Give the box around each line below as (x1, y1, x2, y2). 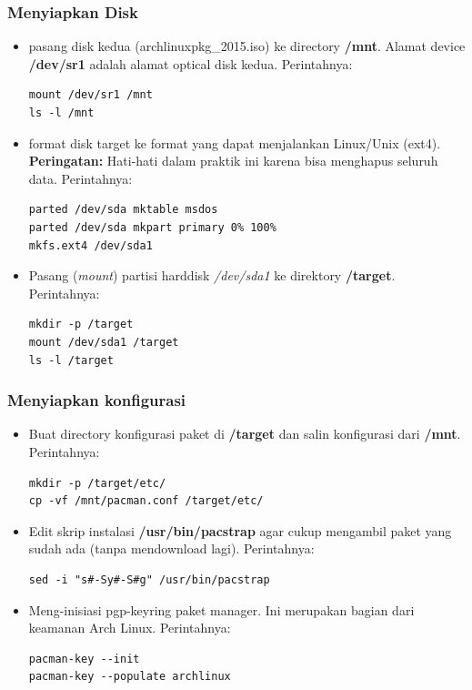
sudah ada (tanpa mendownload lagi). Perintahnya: (28, 539, 315, 558)
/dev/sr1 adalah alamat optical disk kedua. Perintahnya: (28, 54, 353, 73)
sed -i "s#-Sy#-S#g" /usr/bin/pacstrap (28, 573, 270, 586)
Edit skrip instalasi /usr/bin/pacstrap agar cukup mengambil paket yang (28, 521, 452, 540)
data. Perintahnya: (28, 168, 133, 188)
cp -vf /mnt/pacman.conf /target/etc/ (28, 494, 264, 508)
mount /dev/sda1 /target (28, 335, 179, 349)
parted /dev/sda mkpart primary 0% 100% (28, 220, 276, 234)
